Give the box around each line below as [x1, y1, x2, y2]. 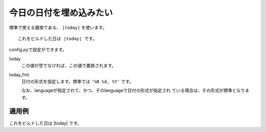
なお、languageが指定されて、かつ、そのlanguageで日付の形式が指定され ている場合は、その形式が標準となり [21, 87, 245, 93]
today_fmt [9, 72, 30, 78]
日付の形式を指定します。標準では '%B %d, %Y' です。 [21, 79, 134, 84]
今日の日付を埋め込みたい [9, 7, 113, 18]
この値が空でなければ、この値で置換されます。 [21, 63, 116, 69]
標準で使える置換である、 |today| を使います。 [9, 25, 107, 30]
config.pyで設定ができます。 [9, 47, 67, 53]
